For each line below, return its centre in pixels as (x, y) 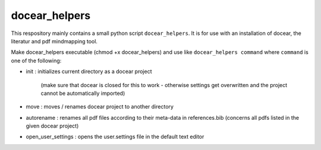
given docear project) (52, 126)
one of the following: (36, 60)
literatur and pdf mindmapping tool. (54, 41)
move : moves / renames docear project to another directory (100, 107)
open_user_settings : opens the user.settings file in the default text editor (115, 137)
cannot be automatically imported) (83, 93)
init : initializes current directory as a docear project (89, 72)
